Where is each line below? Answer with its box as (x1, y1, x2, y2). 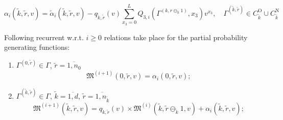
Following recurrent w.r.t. (4, 32, 84, 42)
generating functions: (4, 42, 70, 52)
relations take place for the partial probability (104, 32, 248, 42)
